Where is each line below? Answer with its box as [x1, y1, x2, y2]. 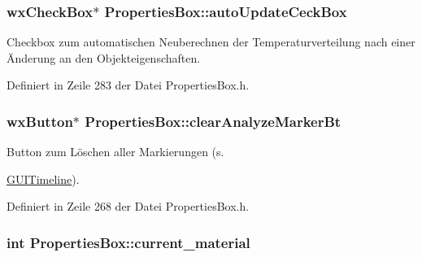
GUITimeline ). [7, 170, 80, 187]
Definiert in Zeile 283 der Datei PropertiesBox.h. [7, 76, 250, 94]
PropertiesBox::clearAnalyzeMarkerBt [85, 111, 342, 131]
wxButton [7, 111, 73, 131]
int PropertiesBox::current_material [7, 232, 250, 252]
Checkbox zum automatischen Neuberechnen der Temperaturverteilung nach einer [7, 33, 415, 50]
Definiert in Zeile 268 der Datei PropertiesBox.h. [7, 198, 250, 215]
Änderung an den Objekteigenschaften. [7, 49, 201, 66]
